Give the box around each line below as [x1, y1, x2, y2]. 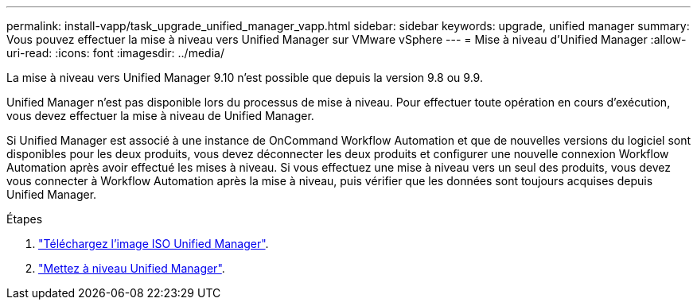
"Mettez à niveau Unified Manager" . [38, 261, 225, 275]
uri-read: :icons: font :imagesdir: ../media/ [6, 46, 224, 60]
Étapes [6, 212, 43, 226]
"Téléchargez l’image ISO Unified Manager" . [38, 237, 269, 250]
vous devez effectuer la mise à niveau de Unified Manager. [6, 109, 314, 122]
